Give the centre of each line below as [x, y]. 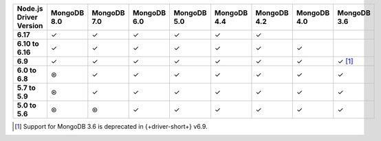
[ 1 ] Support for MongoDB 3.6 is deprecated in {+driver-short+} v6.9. [111, 126]
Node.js [30, 9]
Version [30, 26]
